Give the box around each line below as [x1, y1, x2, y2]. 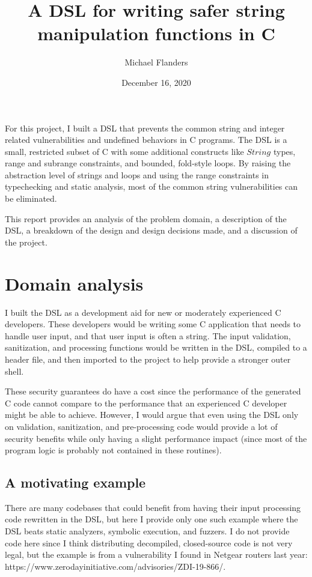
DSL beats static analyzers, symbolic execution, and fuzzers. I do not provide [5, 525, 290, 537]
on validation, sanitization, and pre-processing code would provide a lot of [5, 420, 278, 432]
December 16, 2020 [121, 76, 191, 88]
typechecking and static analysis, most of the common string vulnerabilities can [5, 180, 298, 193]
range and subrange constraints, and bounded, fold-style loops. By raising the [5, 157, 291, 169]
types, [273, 145, 296, 157]
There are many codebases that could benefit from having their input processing [5, 501, 301, 513]
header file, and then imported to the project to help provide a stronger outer [5, 352, 291, 365]
